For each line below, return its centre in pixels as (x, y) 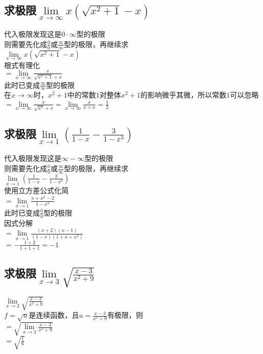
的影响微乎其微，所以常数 (183, 95)
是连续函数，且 (54, 315)
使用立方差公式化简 (36, 190)
